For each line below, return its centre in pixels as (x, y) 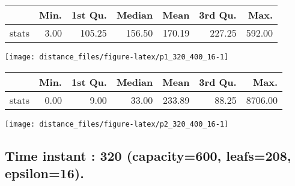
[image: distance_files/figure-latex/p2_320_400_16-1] (117, 124)
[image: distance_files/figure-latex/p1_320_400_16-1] (117, 57)
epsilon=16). (44, 173)
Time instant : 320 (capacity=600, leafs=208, (148, 155)
